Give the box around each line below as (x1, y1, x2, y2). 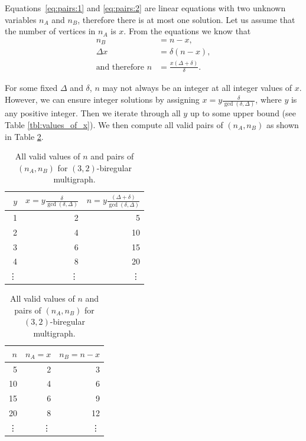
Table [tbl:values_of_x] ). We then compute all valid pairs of (5, 118, 223, 130)
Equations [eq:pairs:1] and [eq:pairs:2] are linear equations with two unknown (5, 2, 286, 14)
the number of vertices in (5, 25, 96, 37)
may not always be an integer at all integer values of (102, 81, 292, 94)
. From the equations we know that (123, 25, 251, 37)
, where (255, 93, 282, 106)
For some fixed (5, 81, 58, 94)
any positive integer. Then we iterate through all (5, 107, 181, 119)
